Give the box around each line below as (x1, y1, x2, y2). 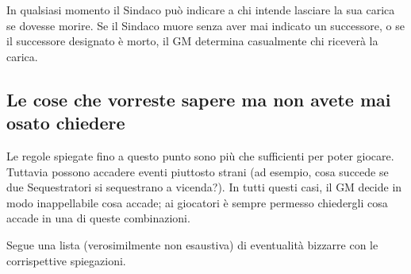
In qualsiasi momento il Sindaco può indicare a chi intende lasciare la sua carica (6, 2, 395, 17)
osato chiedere (6, 110, 125, 135)
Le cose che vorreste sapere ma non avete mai (6, 87, 391, 111)
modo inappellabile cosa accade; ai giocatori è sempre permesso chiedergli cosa (6, 194, 388, 210)
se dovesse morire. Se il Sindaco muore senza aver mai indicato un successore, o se (6, 17, 405, 33)
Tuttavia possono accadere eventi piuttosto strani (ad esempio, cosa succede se (6, 163, 389, 179)
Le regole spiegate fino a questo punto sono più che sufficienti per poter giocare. (6, 147, 394, 164)
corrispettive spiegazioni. (6, 252, 126, 268)
